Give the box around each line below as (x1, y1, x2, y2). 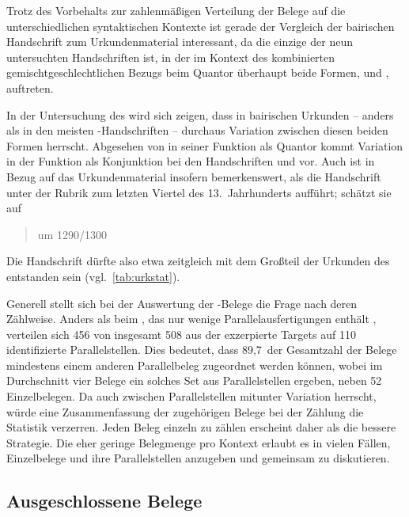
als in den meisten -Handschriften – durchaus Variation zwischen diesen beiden (6, 122, 388, 139)
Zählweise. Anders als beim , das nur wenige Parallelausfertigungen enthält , (6, 310, 377, 327)
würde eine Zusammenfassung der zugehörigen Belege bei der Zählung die (6, 403, 364, 420)
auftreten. (6, 79, 54, 96)
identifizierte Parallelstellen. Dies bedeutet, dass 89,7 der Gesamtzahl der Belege (6, 341, 397, 358)
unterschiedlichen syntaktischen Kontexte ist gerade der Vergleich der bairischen (6, 17, 395, 34)
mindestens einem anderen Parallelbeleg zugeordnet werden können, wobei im (6, 356, 383, 373)
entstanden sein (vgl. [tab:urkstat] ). (6, 268, 180, 284)
